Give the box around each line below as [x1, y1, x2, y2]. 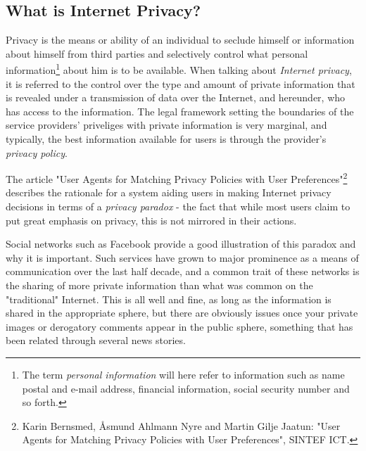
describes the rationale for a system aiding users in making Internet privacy [6, 185, 332, 200]
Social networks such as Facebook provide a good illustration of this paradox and [6, 236, 356, 251]
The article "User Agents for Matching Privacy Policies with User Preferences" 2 [6, 170, 348, 186]
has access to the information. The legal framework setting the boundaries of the [6, 103, 354, 118]
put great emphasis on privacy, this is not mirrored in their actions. [6, 212, 297, 227]
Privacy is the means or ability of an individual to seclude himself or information [6, 32, 355, 47]
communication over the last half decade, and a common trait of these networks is [6, 264, 360, 279]
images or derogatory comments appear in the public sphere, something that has [6, 319, 353, 334]
